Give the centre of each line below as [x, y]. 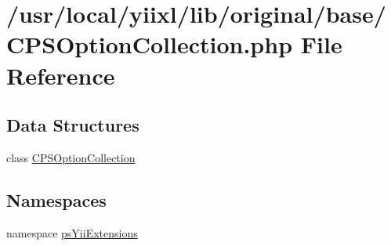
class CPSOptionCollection [71, 157]
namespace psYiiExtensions [72, 232]
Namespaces [56, 199]
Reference [61, 75]
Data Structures [73, 125]
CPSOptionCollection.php [150, 44]
